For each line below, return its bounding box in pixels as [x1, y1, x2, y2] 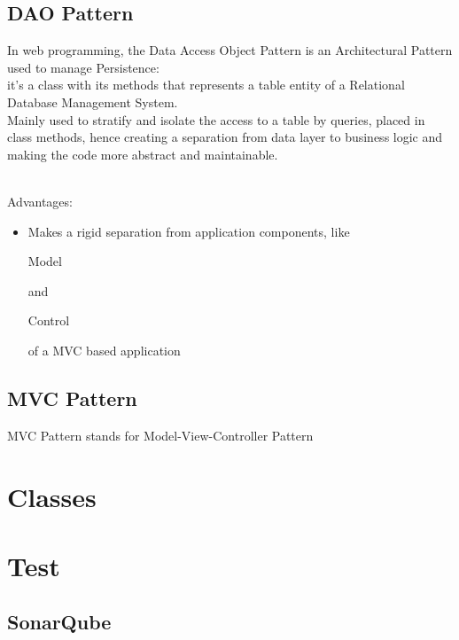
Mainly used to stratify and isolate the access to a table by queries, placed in [7, 110, 425, 129]
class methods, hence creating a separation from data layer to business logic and [7, 128, 443, 146]
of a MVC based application [27, 340, 181, 359]
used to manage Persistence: [7, 58, 159, 76]
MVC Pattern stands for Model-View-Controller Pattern [7, 425, 314, 444]
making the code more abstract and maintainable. [7, 144, 278, 163]
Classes [7, 478, 97, 514]
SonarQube [7, 608, 112, 636]
